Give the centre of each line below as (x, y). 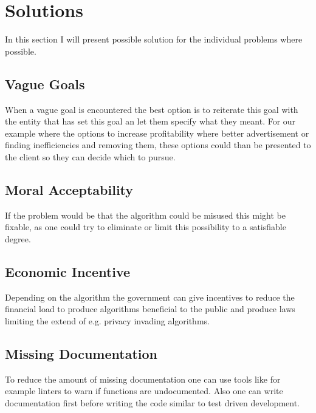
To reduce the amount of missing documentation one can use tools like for (143, 379)
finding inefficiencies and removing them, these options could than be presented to (158, 145)
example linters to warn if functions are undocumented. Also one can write (144, 391)
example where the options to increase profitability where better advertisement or (157, 133)
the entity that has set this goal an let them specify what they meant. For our (150, 121)
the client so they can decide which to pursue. (90, 156)
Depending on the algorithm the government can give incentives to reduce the (150, 297)
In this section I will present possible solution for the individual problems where (154, 39)
